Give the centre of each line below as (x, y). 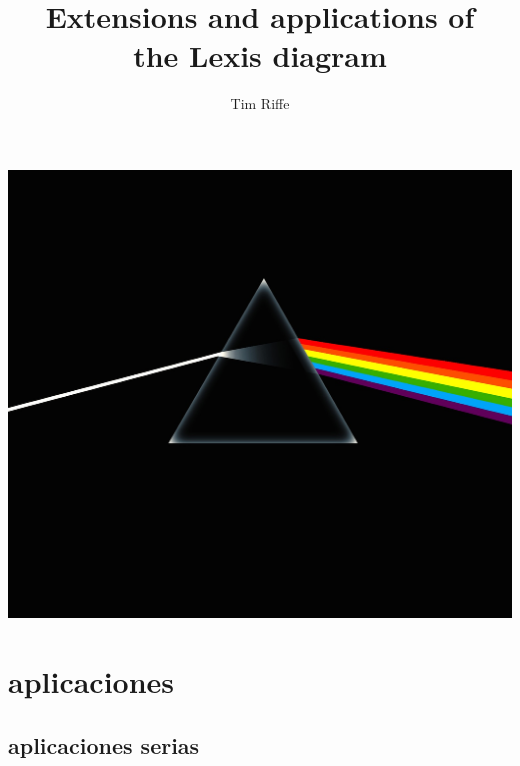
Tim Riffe (260, 103)
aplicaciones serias (104, 744)
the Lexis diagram (260, 55)
